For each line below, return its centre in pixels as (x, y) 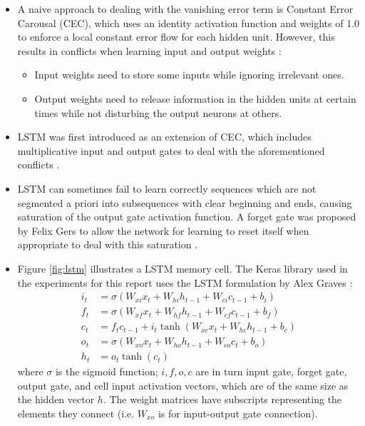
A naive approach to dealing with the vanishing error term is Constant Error (185, 9)
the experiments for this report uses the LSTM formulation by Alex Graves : (185, 282)
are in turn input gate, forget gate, (271, 371)
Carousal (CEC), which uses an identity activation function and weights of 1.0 (189, 22)
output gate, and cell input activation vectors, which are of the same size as (183, 385)
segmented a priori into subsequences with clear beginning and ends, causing (185, 202)
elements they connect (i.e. (76, 414)
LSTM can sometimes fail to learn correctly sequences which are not (167, 188)
